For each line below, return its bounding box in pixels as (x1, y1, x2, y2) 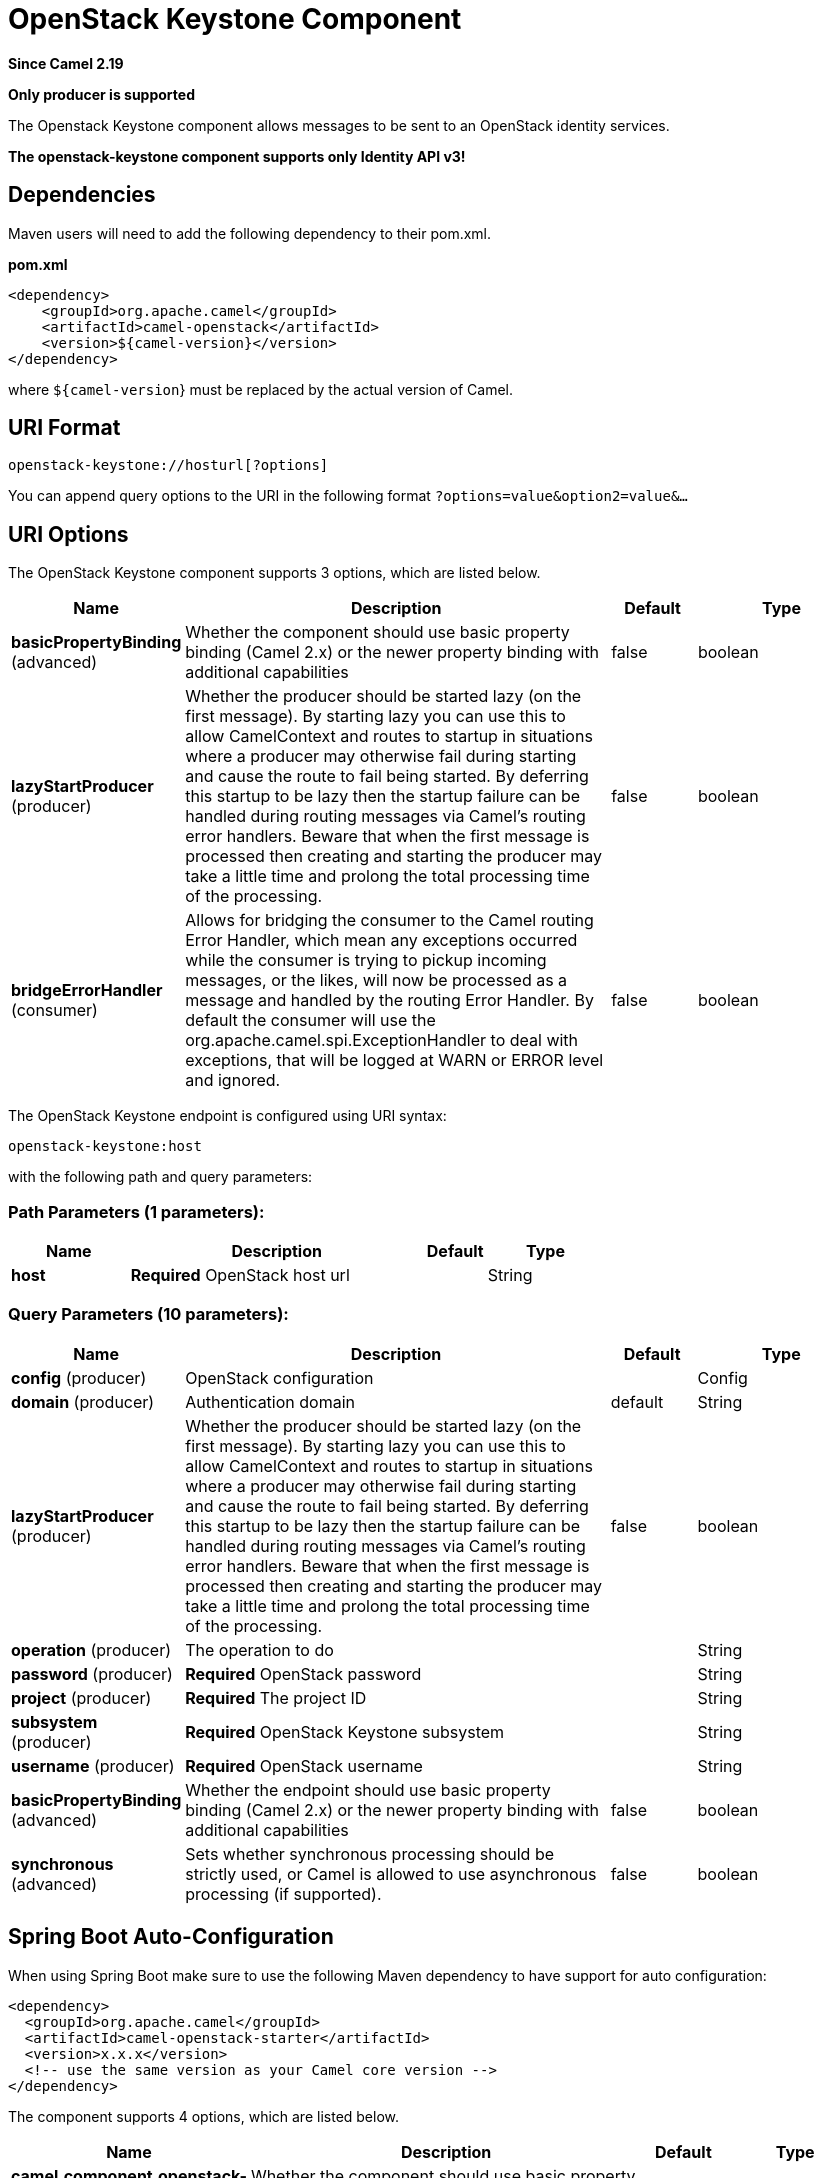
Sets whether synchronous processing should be (185, 1843, 554, 1864)
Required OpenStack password (185, 1663, 422, 1684)
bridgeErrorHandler (11, 980, 163, 1001)
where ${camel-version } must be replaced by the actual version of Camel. (8, 380, 514, 398)
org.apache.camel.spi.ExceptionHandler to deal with (185, 1030, 579, 1051)
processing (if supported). (185, 1883, 382, 1904)
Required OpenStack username (185, 1755, 423, 1776)
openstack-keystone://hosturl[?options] (8, 457, 329, 474)
